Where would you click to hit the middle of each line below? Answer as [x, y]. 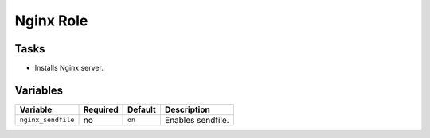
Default [142, 109]
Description [187, 109]
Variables [39, 90]
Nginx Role [51, 21]
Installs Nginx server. [69, 68]
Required [101, 109]
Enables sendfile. [197, 120]
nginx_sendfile [47, 120]
